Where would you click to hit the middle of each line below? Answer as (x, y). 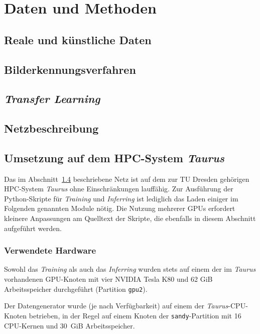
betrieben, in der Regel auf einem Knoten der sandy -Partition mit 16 (135, 315)
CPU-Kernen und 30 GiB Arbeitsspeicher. (70, 325)
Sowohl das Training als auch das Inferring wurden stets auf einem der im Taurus (130, 269)
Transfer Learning (52, 99)
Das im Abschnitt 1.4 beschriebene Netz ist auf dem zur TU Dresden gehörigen (127, 179)
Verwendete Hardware (50, 250)
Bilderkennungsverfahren (70, 69)
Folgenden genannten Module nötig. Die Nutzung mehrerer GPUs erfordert (120, 208)
